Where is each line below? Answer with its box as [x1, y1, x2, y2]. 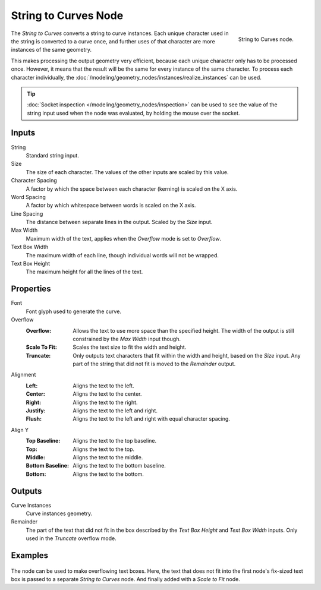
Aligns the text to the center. [73, 390, 142, 397]
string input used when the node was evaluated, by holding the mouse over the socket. [27, 109, 240, 116]
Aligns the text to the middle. [73, 453, 143, 460]
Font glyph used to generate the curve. [26, 308, 122, 315]
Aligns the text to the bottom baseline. [73, 462, 166, 469]
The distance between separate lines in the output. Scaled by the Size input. [26, 219, 213, 226]
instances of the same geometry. [11, 46, 92, 53]
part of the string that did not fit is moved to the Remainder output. [73, 360, 236, 368]
